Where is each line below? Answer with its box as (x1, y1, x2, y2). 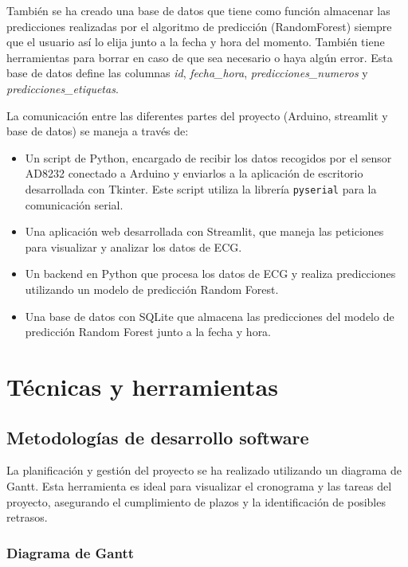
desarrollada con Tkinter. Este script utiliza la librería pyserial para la (25, 180, 377, 197)
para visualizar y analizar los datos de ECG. (25, 238, 242, 255)
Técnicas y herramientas (6, 370, 278, 402)
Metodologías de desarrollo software (6, 424, 309, 449)
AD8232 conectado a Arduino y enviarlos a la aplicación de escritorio (25, 165, 363, 182)
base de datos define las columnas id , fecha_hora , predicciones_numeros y (6, 65, 368, 81)
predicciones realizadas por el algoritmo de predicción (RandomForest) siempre (6, 18, 392, 34)
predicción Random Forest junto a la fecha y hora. (25, 323, 272, 340)
